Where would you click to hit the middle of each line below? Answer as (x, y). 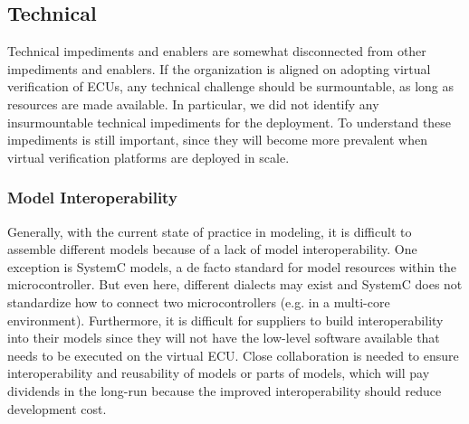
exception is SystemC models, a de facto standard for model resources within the (232, 266)
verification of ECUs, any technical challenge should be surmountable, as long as (230, 86)
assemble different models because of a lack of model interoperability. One (212, 249)
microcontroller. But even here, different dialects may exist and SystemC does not (235, 284)
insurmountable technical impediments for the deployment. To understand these (230, 122)
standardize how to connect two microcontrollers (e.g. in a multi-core (199, 302)
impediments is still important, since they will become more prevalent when (217, 140)
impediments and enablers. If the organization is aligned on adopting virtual (219, 68)
